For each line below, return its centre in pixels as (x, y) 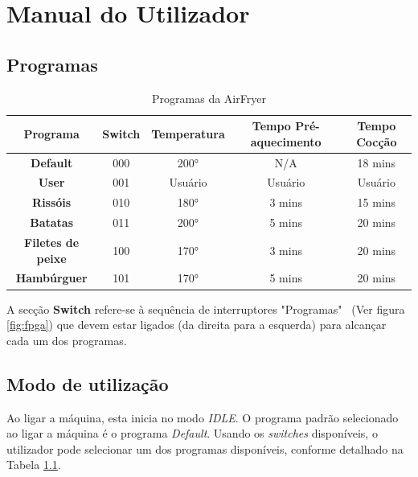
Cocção (377, 141)
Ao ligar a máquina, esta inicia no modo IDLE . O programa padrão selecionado (203, 417)
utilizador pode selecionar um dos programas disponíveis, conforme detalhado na (205, 448)
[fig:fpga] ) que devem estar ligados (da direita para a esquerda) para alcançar (197, 325)
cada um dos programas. (67, 340)
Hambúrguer (51, 278)
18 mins (377, 162)
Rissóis (52, 202)
